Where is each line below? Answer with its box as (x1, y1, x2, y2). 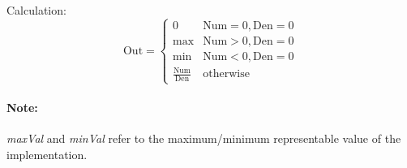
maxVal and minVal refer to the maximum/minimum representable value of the (6, 130, 401, 147)
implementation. (6, 145, 88, 162)
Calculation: (6, 2, 66, 18)
